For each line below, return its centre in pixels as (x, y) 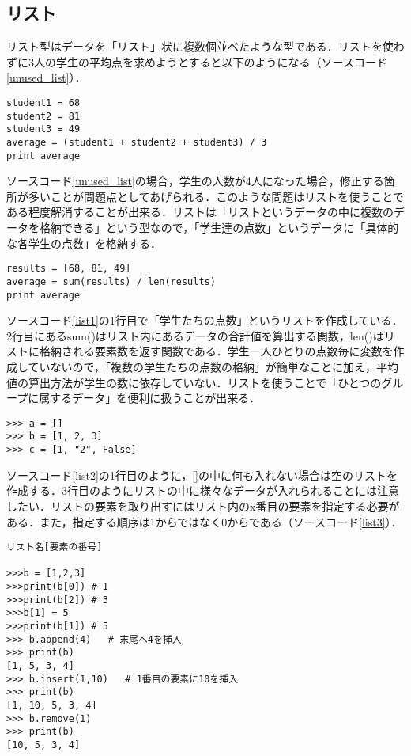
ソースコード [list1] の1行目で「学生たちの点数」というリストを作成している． (205, 320)
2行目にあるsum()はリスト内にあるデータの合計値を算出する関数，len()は (195, 335)
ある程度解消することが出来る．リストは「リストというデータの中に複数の (200, 212)
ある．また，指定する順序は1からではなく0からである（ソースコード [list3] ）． (204, 521)
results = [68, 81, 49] (69, 269)
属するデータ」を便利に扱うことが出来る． (150, 398)
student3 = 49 (43, 129)
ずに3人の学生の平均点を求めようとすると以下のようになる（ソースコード (197, 61)
